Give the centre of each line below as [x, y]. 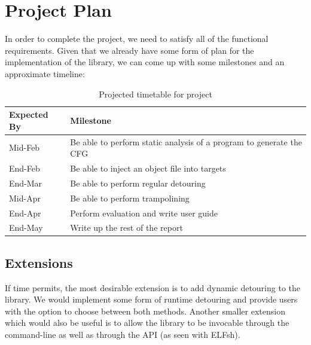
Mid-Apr [25, 198]
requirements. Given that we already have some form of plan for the [129, 50]
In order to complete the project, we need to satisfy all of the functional [137, 39]
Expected [29, 115]
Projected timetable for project [155, 94]
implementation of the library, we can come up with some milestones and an [145, 62]
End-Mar [26, 183]
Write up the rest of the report [126, 228]
